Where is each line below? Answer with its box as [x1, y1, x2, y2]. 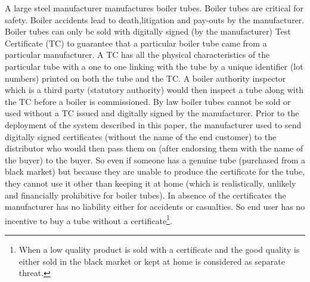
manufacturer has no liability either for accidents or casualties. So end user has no [5, 200, 305, 213]
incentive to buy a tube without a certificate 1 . [5, 212, 172, 227]
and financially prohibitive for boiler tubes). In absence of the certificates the [5, 188, 286, 201]
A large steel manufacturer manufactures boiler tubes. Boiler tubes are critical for [5, 2, 303, 14]
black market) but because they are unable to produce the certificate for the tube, [5, 165, 305, 178]
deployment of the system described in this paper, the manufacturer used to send [5, 118, 302, 131]
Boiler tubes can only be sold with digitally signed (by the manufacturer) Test [5, 25, 291, 38]
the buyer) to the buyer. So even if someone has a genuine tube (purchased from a [5, 153, 305, 166]
